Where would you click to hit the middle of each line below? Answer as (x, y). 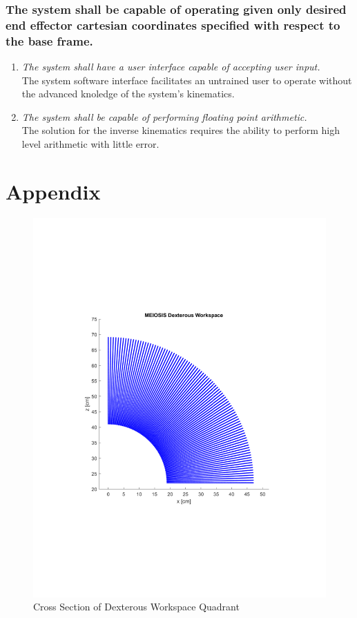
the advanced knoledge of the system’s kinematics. (128, 94)
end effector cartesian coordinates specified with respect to (173, 25)
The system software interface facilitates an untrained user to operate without (187, 80)
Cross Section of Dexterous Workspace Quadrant (136, 607)
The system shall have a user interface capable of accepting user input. (171, 67)
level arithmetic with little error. (90, 144)
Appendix (53, 191)
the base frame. (49, 40)
